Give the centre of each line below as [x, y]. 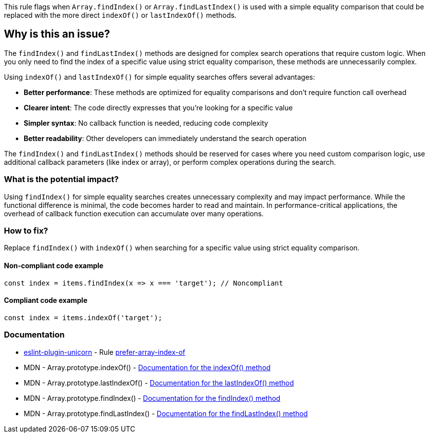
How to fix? [26, 230]
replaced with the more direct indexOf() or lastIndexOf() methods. [120, 15]
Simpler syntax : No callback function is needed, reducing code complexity [146, 123]
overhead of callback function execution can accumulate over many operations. [134, 213]
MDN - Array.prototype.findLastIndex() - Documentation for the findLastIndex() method [166, 413]
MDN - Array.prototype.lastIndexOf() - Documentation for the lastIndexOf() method [159, 383]
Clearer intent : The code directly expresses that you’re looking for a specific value [158, 107]
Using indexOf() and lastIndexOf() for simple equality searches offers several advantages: [160, 77]
